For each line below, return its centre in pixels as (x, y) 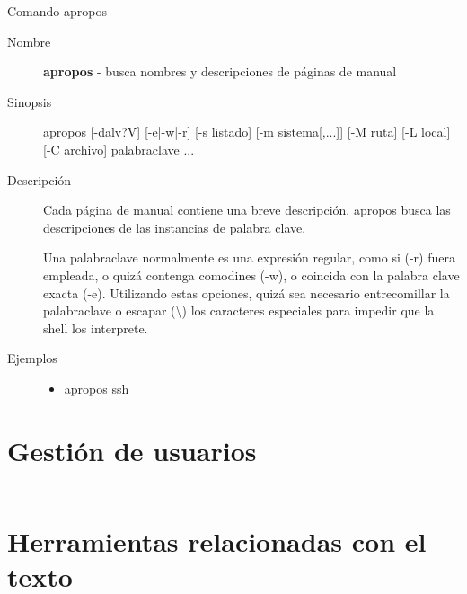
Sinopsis (30, 101)
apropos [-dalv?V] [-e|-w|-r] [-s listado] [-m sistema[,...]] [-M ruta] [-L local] (247, 132)
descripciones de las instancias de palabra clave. (175, 227)
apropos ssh (97, 388)
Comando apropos (57, 11)
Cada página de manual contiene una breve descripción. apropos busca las (247, 210)
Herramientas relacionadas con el (217, 541)
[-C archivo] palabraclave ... (119, 149)
